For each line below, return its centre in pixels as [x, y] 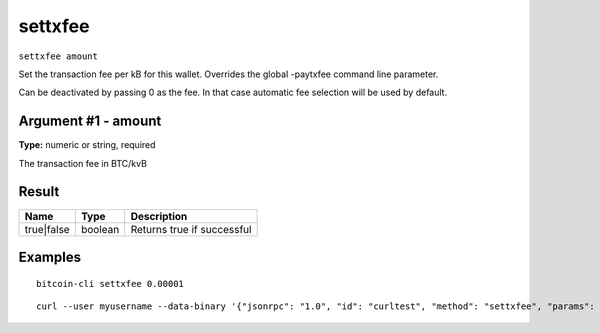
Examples [50, 256]
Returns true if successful [191, 229]
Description [159, 216]
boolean [100, 229]
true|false [47, 229]
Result [39, 191]
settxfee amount [58, 56]
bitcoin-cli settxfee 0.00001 [110, 283]
